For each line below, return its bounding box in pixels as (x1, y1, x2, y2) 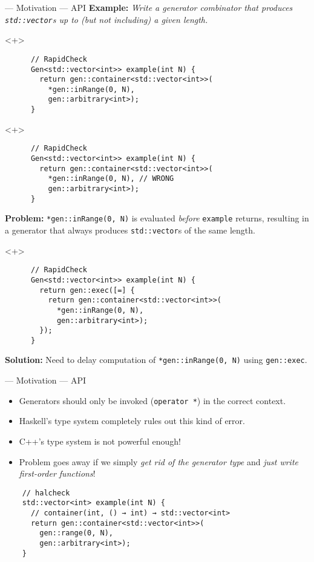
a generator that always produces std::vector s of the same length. (5, 223, 255, 236)
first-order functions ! (19, 467, 96, 480)
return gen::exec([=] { (39, 286, 135, 295)
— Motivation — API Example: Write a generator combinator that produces (5, 1, 293, 13)
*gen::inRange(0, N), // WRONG (48, 174, 174, 183)
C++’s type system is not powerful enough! (19, 434, 181, 447)
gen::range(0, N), (39, 529, 113, 538)
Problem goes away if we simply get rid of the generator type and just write (19, 455, 298, 468)
